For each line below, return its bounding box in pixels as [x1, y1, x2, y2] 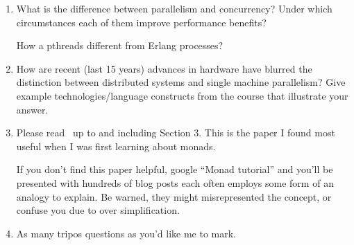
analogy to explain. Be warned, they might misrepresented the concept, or [16, 189, 332, 203]
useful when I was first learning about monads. [16, 138, 216, 153]
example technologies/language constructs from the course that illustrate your [16, 88, 348, 102]
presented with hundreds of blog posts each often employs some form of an [16, 175, 334, 190]
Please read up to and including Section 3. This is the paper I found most [16, 125, 335, 140]
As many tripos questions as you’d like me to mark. [16, 226, 237, 240]
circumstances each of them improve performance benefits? [16, 15, 267, 29]
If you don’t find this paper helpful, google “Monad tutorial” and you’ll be [16, 162, 333, 176]
